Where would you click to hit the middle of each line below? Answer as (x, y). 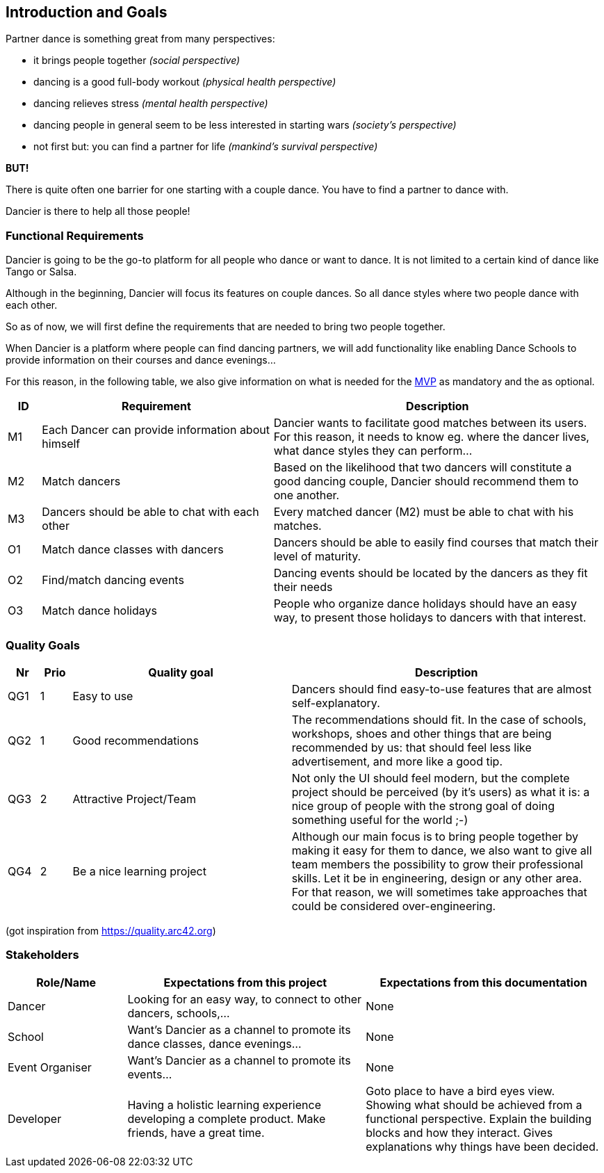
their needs (303, 587)
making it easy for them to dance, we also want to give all (442, 850)
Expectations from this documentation (483, 982)
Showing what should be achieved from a (474, 1105)
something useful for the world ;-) (380, 819)
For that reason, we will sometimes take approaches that (439, 892)
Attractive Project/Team (134, 799)
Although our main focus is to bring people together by (435, 836)
